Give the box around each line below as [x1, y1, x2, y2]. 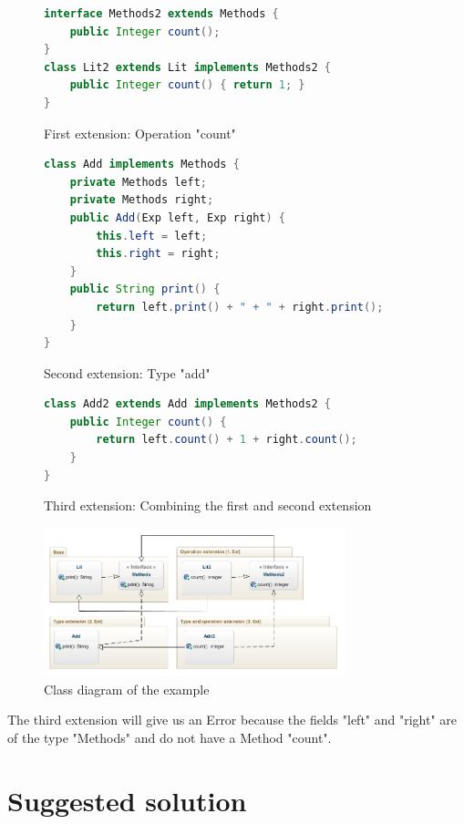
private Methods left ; [69, 175, 208, 189]
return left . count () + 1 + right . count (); [96, 433, 357, 447]
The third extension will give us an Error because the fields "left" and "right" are [7, 710, 458, 729]
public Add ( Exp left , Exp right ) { [69, 211, 285, 224]
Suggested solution [7, 781, 247, 819]
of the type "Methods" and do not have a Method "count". [7, 728, 332, 747]
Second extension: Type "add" [44, 363, 211, 382]
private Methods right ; [69, 193, 214, 207]
